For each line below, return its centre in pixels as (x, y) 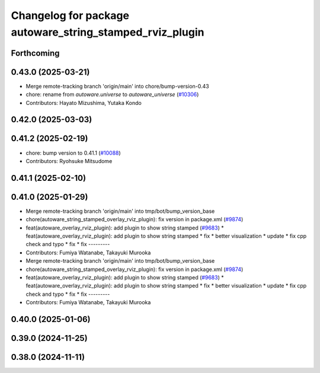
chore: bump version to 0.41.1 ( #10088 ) (73, 153)
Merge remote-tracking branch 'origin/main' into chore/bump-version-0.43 (118, 86)
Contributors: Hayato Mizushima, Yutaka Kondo (84, 103)
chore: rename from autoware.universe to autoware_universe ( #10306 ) (112, 94)
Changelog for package (70, 15)
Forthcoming (35, 53)
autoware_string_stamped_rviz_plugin (108, 32)
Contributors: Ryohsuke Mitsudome (69, 161)
